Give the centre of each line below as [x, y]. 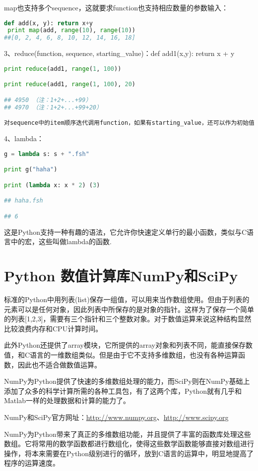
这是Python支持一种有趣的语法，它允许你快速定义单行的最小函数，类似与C [126, 232]
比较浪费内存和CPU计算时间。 [53, 328]
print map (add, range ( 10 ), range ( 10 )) [71, 30]
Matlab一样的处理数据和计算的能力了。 [67, 400]
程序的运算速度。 [32, 463]
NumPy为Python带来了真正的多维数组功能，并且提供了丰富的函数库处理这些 [128, 434]
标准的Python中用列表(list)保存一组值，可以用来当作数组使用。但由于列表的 [127, 299]
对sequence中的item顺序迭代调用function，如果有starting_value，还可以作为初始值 [129, 123]
